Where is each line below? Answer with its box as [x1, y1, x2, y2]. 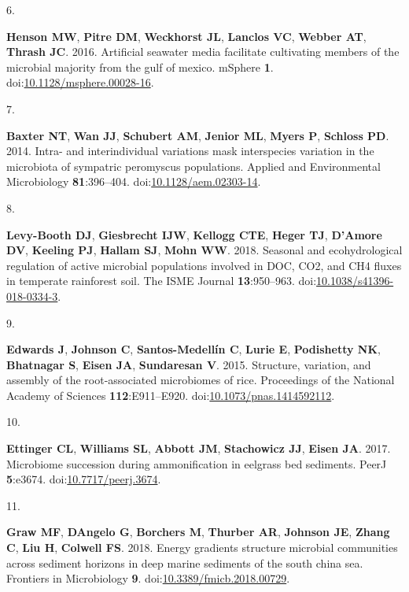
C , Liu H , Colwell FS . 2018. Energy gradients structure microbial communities [6, 539, 398, 556]
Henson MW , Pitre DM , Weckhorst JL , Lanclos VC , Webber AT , [6, 28, 367, 44]
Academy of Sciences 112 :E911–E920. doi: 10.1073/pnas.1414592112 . [6, 387, 335, 403]
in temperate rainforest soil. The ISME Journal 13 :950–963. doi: [6, 272, 317, 289]
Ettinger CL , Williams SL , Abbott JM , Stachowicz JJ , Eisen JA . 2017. [6, 440, 391, 457]
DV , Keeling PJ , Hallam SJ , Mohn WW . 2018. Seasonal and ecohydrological [6, 242, 403, 258]
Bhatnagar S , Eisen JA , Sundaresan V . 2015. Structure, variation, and [6, 356, 371, 372]
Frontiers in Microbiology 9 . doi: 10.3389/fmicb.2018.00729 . [6, 570, 290, 586]
